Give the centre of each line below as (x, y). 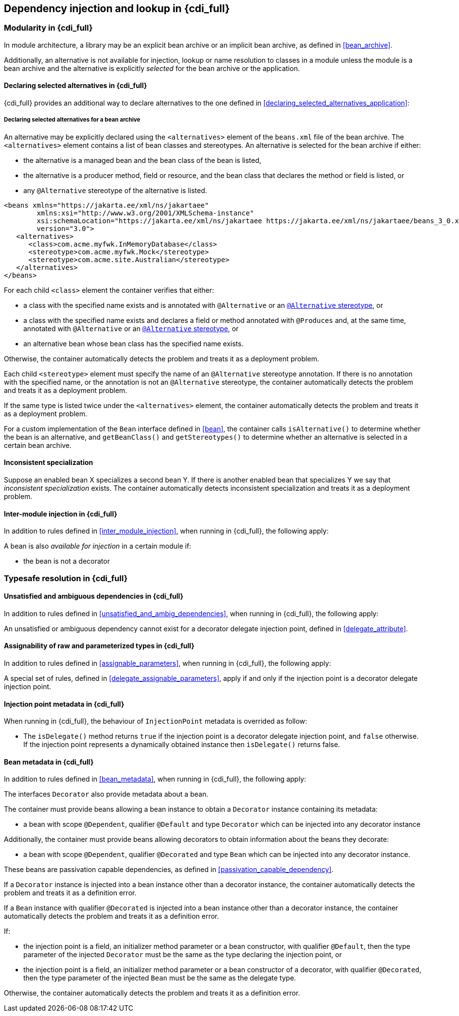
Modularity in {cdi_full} (48, 28)
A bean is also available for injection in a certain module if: (98, 546)
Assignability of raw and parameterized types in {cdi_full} (99, 646)
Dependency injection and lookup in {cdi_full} (117, 9)
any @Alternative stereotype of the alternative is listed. (115, 190)
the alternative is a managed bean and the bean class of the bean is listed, (142, 160)
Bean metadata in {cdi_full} (49, 762)
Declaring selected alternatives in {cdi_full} (76, 86)
